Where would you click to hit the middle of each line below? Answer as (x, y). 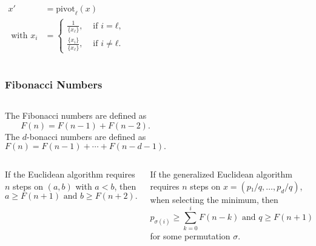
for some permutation (190, 235)
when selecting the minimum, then (214, 199)
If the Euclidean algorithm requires (70, 174)
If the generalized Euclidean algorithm (221, 174)
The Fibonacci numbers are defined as (76, 115)
